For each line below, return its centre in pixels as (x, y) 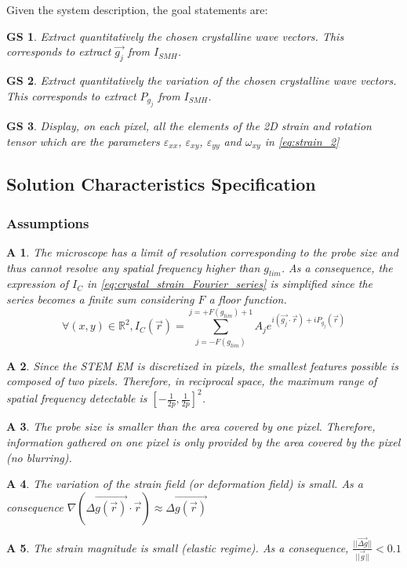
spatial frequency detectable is (77, 398)
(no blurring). (39, 457)
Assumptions (48, 222)
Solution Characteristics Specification (161, 184)
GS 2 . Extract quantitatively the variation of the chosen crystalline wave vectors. (202, 80)
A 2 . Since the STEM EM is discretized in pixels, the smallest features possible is (202, 365)
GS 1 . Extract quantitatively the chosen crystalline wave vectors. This (175, 36)
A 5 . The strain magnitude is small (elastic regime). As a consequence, (178, 547)
